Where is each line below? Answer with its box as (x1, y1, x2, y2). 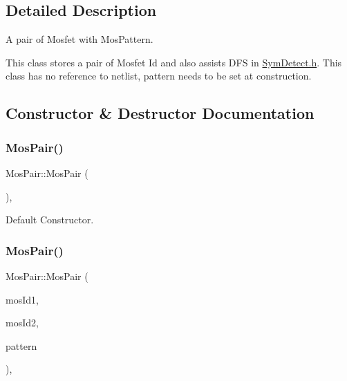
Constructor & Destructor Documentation (6, 102, 315, 124)
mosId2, (6, 315, 39, 330)
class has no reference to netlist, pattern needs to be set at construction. (6, 68, 312, 83)
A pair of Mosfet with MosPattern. (6, 32, 153, 46)
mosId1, (6, 292, 39, 306)
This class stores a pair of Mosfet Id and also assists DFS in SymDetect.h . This (6, 55, 342, 69)
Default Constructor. (6, 212, 94, 227)
